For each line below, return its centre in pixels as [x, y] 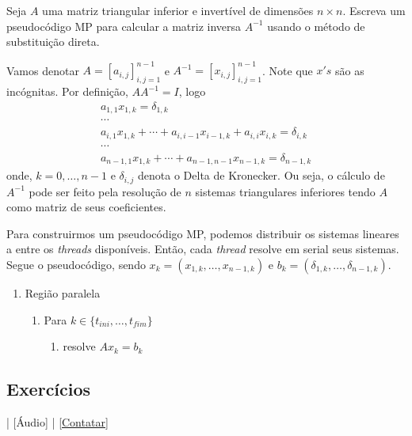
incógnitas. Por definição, [67, 91]
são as [350, 70]
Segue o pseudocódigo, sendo [76, 265]
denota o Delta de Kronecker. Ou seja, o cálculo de [261, 175]
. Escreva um [374, 10]
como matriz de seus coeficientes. [86, 207]
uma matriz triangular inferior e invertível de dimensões [178, 10]
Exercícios [49, 389]
